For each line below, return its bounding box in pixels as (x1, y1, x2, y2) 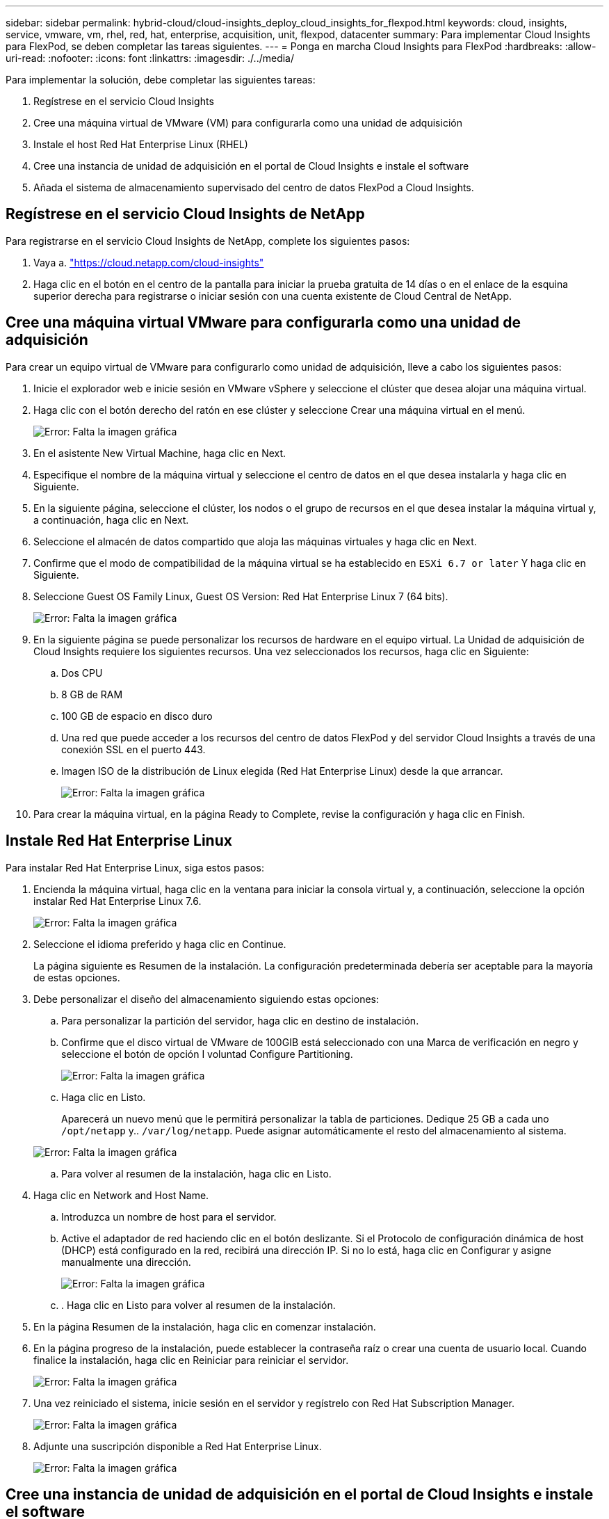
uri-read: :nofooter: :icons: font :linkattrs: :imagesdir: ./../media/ (6, 52, 295, 64)
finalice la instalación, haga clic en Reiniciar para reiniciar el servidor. (33, 1353, 349, 1366)
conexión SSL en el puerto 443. (61, 743, 206, 755)
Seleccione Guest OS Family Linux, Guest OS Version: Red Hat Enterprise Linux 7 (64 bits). (33, 590, 448, 602)
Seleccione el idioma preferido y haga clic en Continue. (33, 938, 286, 950)
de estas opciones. (33, 971, 120, 983)
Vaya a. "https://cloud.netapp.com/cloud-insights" (33, 256, 264, 268)
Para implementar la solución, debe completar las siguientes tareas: (6, 74, 316, 86)
